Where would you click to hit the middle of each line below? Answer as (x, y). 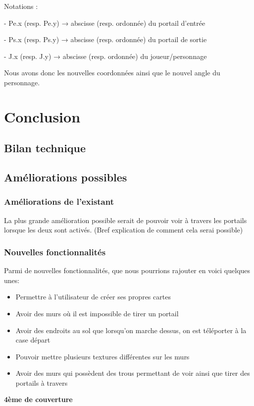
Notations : (21, 6)
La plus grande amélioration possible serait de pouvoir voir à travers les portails (126, 220)
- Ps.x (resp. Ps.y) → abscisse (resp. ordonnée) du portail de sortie (105, 39)
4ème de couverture (38, 399)
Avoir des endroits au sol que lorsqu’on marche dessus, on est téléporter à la (131, 330)
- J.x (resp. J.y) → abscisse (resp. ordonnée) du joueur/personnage (105, 56)
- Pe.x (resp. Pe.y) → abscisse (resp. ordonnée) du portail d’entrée (105, 23)
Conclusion (42, 116)
